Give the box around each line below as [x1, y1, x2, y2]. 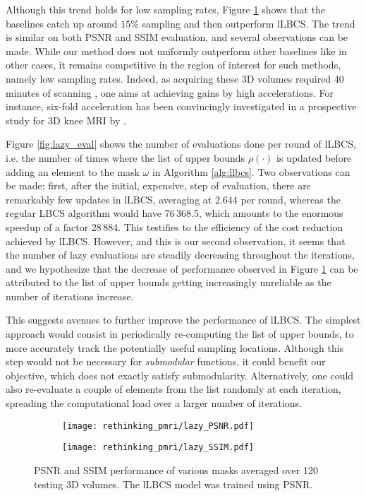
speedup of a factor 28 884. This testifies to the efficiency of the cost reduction [6, 219, 343, 234]
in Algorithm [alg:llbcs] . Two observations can [152, 164, 350, 179]
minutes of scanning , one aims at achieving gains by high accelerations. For [6, 85, 334, 100]
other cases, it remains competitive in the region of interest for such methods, [6, 57, 341, 72]
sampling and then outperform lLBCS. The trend [142, 16, 355, 30]
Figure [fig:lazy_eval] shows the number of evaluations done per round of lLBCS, [6, 136, 356, 151]
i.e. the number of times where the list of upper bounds [6, 150, 245, 165]
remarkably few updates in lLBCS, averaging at [6, 191, 212, 206]
